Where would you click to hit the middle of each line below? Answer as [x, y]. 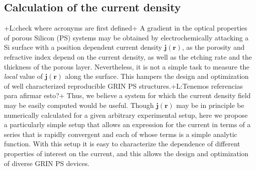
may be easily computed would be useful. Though [79, 105]
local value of [23, 76]
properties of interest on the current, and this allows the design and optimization [126, 153]
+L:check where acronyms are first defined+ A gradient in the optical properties [126, 28]
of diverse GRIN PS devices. [47, 163]
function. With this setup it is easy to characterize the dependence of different [122, 144]
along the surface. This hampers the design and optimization [157, 76]
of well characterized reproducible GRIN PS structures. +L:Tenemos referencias [124, 85]
